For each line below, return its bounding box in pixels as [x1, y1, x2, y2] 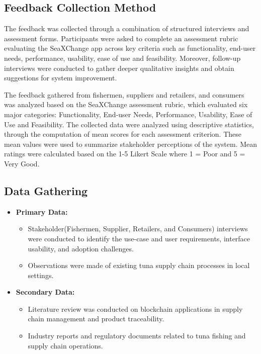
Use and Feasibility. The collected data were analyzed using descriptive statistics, [4, 119, 254, 129]
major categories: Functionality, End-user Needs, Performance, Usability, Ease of [4, 109, 252, 119]
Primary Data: [16, 206, 68, 217]
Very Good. [4, 158, 40, 168]
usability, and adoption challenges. [28, 243, 134, 253]
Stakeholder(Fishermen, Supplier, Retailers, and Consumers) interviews [28, 223, 248, 234]
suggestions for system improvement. [4, 72, 117, 83]
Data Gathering [4, 183, 88, 198]
